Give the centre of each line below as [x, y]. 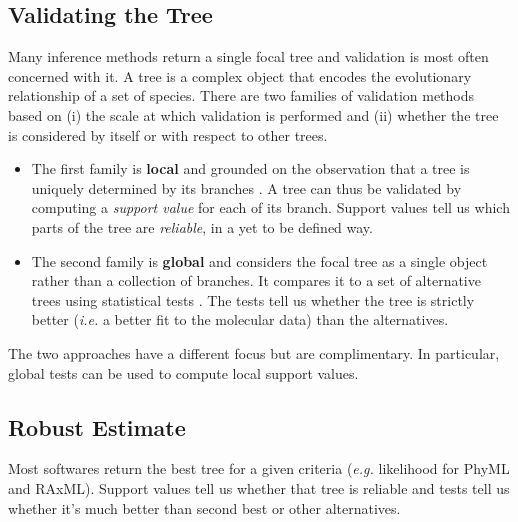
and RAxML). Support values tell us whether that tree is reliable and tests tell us [259, 487]
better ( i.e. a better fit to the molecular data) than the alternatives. [240, 319]
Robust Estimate [97, 426]
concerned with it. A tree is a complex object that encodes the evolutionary [240, 75]
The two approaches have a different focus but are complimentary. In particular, [254, 352]
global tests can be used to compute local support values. [183, 372]
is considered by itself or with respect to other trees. [168, 134]
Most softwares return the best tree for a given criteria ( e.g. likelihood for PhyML [259, 468]
